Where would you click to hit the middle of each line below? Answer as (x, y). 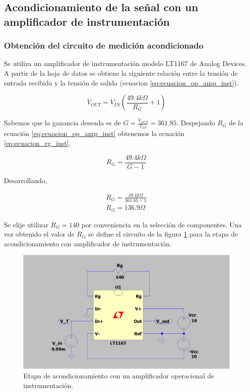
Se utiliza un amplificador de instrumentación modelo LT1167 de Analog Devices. (125, 63)
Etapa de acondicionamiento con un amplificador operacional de (119, 375)
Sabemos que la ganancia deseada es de (62, 123)
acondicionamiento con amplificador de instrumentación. (88, 243)
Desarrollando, (26, 180)
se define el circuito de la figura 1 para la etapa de (163, 234)
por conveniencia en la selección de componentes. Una (162, 224)
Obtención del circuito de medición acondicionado (104, 45)
